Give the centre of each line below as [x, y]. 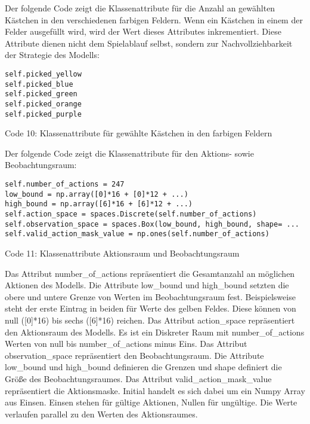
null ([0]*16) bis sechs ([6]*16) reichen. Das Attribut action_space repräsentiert [150, 320]
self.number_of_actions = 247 [65, 184]
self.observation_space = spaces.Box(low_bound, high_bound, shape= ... [152, 224]
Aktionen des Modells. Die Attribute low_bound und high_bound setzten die [147, 285]
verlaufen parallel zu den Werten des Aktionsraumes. [101, 414]
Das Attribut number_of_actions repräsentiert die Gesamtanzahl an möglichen [150, 273]
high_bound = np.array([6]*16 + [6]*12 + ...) [99, 204]
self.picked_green [41, 94]
